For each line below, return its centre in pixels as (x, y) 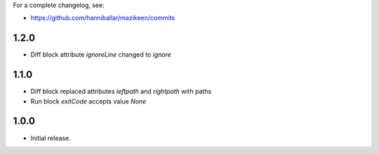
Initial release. (51, 138)
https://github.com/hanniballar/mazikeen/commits (103, 18)
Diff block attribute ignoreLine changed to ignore (101, 55)
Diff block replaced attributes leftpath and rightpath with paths (121, 92)
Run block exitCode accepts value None (88, 101)
